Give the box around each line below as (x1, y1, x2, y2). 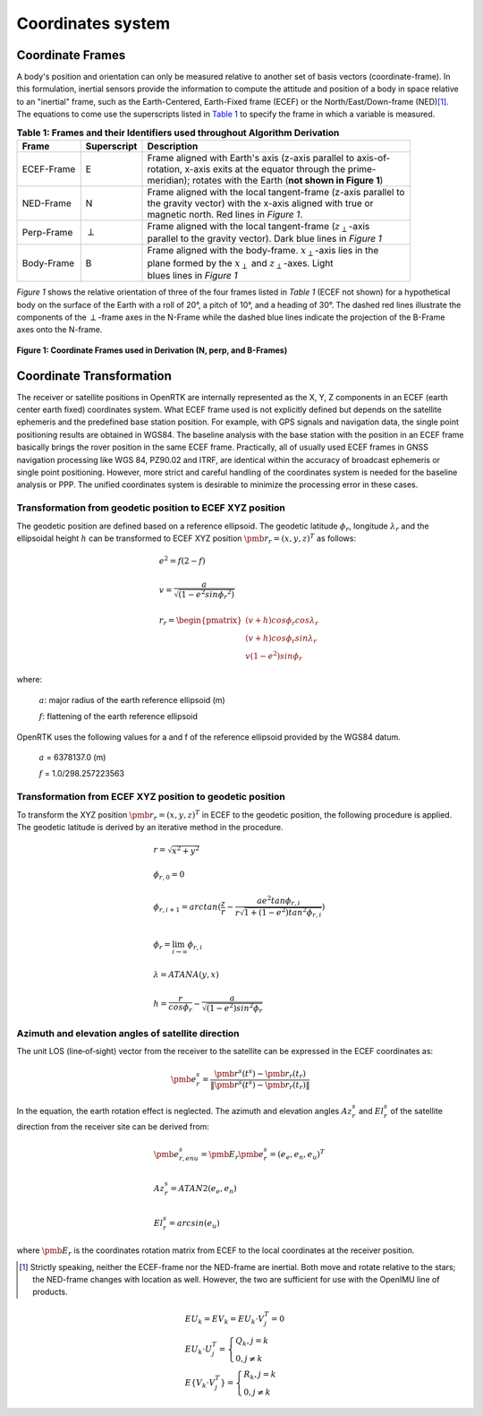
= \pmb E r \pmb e (200, 1149, 264, 1162)
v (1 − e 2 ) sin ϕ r (244, 649, 303, 663)
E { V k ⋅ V (184, 1377, 216, 1390)
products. (32, 1286, 69, 1298)
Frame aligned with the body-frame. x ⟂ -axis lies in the (147, 245, 379, 259)
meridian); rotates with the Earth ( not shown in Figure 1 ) (147, 175, 384, 186)
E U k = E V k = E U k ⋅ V (184, 1314, 265, 1326)
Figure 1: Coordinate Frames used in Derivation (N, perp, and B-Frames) (16, 345, 288, 356)
